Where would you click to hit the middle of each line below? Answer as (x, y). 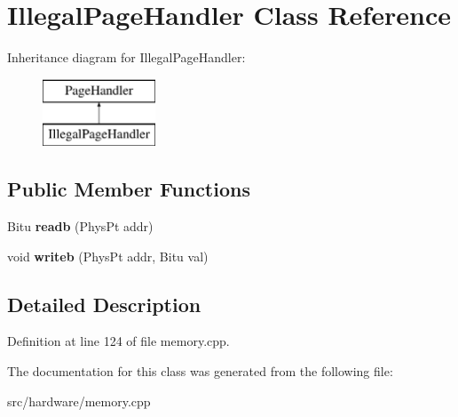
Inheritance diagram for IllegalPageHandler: (126, 57)
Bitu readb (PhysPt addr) (80, 226)
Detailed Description (104, 304)
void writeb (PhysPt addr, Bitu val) (108, 256)
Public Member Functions (129, 189)
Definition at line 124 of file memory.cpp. (118, 341)
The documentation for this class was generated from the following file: (200, 371)
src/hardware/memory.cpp (79, 401)
